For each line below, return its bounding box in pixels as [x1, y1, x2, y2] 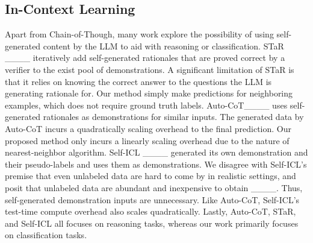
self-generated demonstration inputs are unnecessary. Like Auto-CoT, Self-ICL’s [5, 193, 300, 206]
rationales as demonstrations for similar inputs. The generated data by [43, 110, 304, 123]
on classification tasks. [5, 229, 87, 241]
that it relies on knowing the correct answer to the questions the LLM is [5, 75, 272, 87]
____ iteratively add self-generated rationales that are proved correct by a [5, 51, 285, 64]
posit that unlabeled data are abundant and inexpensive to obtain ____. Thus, [5, 181, 303, 194]
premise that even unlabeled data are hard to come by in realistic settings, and [5, 169, 296, 182]
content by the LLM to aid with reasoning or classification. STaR [43, 39, 284, 52]
